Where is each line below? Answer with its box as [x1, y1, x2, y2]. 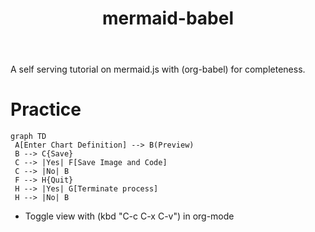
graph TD [10, 132, 47, 142]
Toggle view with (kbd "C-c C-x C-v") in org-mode [24, 210, 235, 222]
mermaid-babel [101, 7, 235, 30]
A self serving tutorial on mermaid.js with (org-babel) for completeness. [10, 63, 306, 76]
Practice [10, 98, 82, 121]
